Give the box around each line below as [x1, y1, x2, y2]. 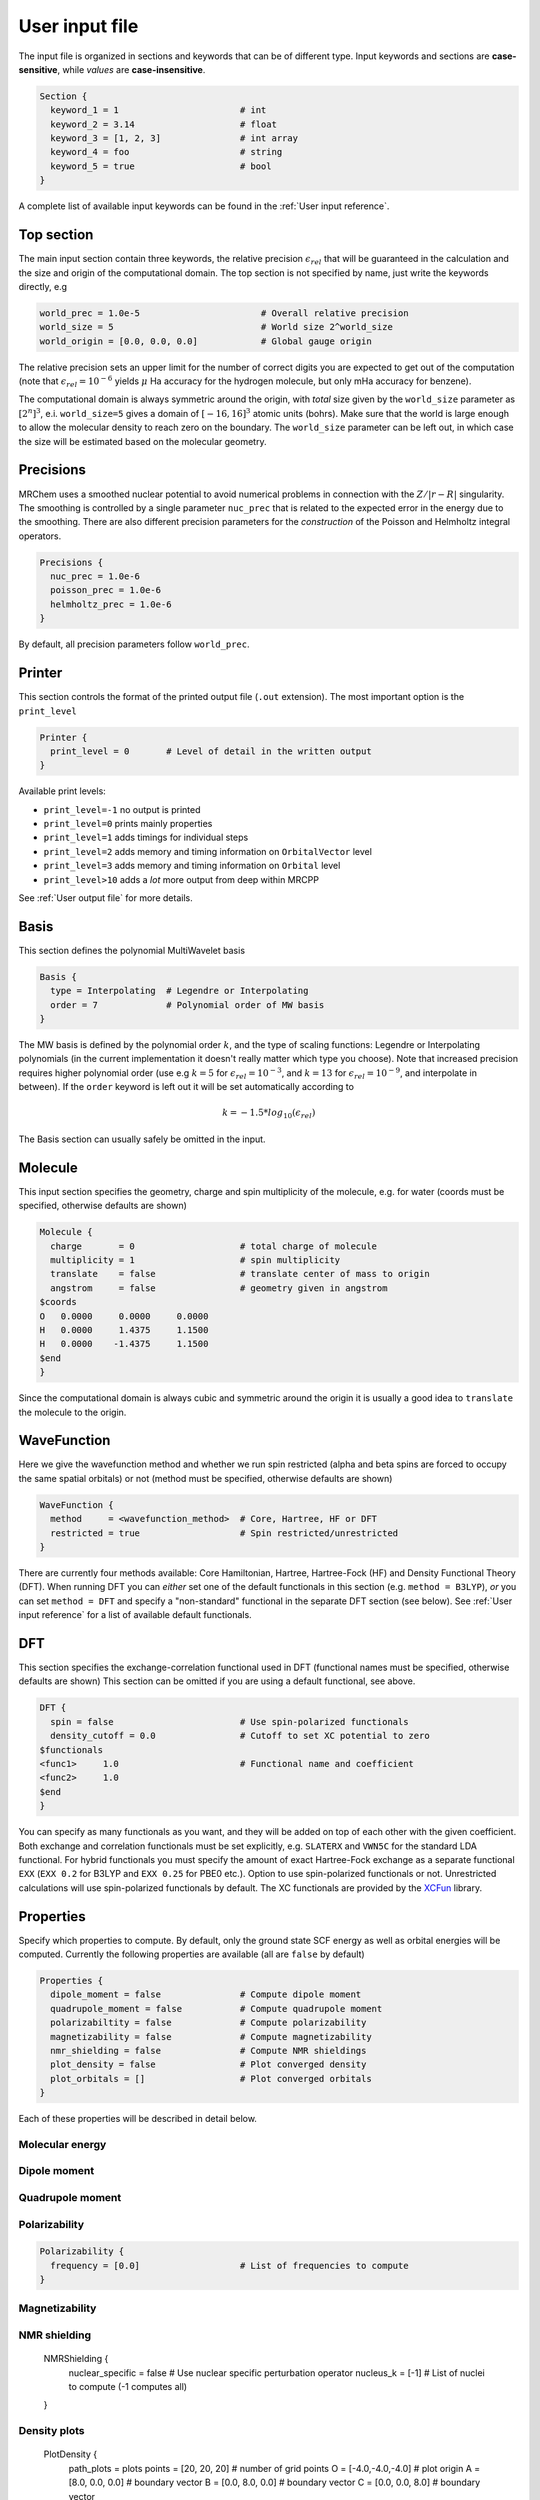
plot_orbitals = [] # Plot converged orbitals [50, 2073, 372, 2084]
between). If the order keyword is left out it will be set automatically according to [18, 1081, 355, 1093]
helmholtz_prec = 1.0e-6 [50, 598, 172, 610]
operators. [18, 530, 62, 542]
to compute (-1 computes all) [68, 2381, 188, 2393]
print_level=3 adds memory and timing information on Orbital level [43, 860, 341, 872]
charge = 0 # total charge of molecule [50, 1240, 378, 1252]
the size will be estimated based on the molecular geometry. [18, 435, 267, 447]
